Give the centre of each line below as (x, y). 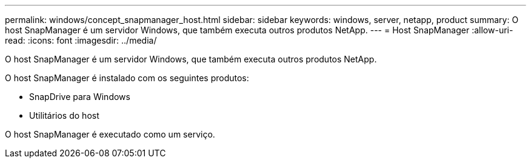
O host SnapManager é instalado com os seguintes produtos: (127, 78)
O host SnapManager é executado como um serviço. (110, 134)
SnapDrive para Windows (80, 97)
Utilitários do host (64, 115)
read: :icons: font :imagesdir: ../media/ (81, 40)
